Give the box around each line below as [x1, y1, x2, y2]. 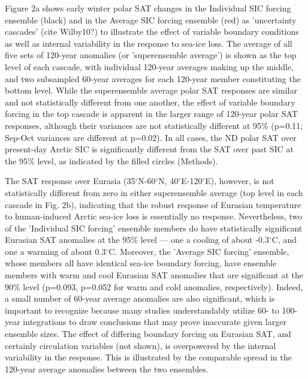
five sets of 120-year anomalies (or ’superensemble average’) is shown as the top [5, 49, 297, 61]
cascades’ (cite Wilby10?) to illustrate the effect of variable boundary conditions [5, 25, 299, 38]
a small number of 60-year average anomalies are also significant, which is [5, 292, 275, 305]
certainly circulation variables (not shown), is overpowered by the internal [5, 339, 276, 351]
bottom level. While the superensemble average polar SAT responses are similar [5, 84, 297, 97]
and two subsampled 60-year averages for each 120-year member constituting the [5, 72, 301, 85]
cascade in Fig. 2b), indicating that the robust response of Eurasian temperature [5, 198, 301, 210]
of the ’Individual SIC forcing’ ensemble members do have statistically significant [5, 221, 303, 234]
